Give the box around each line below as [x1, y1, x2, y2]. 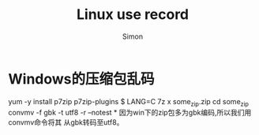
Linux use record [76, 6, 190, 24]
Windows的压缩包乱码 [8, 69, 155, 88]
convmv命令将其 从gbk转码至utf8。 [8, 118, 124, 127]
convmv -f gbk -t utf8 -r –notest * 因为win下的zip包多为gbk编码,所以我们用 [8, 108, 252, 118]
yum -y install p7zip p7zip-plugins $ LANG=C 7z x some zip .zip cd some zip [8, 96, 249, 108]
